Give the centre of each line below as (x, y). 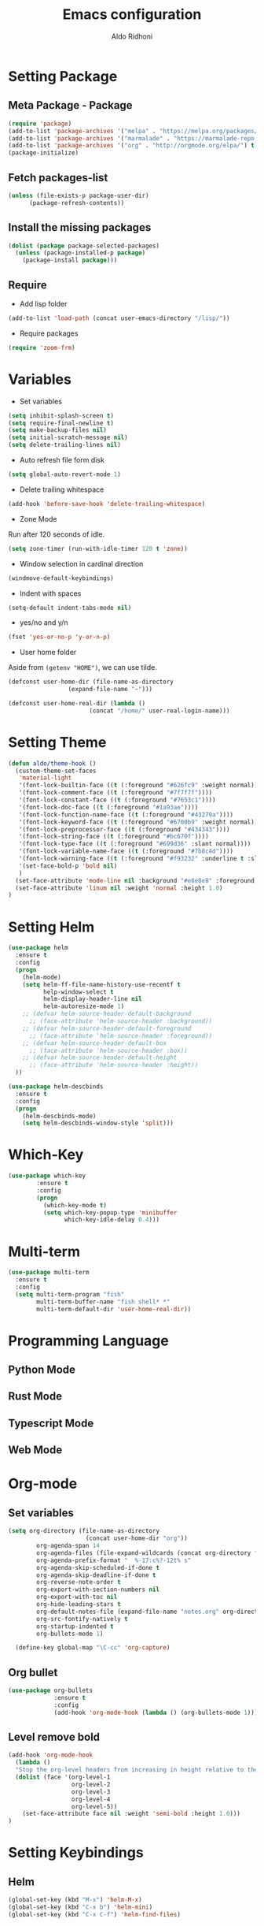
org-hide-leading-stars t (79, 1604)
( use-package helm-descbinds (56, 1087)
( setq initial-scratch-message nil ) (68, 438)
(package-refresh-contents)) (77, 203)
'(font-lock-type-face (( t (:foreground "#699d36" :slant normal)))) (135, 844)
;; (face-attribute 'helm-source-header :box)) (108, 1050)
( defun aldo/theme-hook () (52, 763)
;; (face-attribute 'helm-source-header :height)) (114, 1065)
